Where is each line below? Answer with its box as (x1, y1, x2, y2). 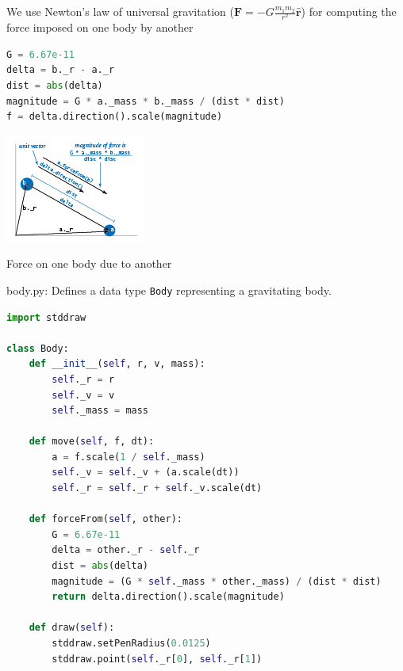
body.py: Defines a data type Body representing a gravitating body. (6, 281, 332, 298)
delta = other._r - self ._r (52, 544, 200, 556)
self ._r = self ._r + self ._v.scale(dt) (52, 482, 263, 494)
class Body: (6, 342, 69, 354)
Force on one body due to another (6, 255, 172, 272)
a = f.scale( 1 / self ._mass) (52, 451, 205, 463)
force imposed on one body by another (6, 19, 194, 36)
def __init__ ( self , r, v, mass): (29, 358, 205, 370)
